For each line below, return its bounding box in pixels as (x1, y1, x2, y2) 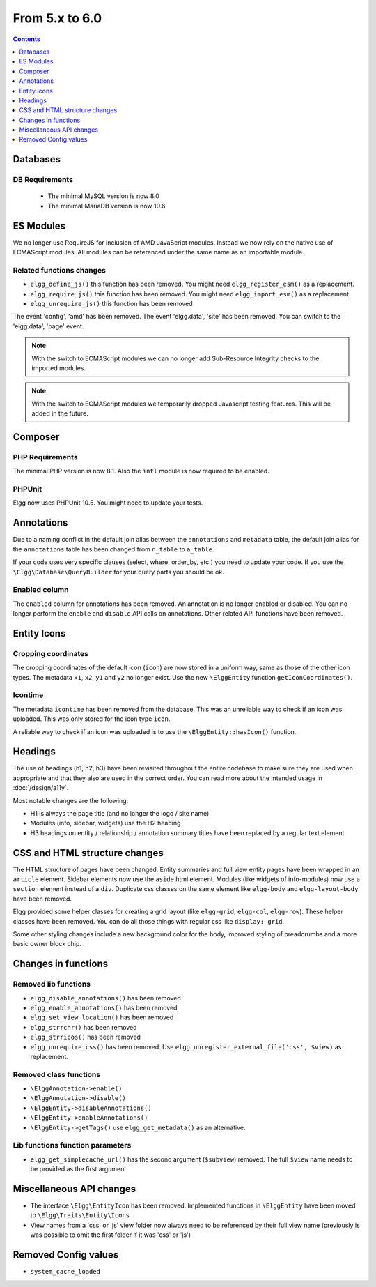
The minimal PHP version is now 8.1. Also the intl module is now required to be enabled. (13, 467, 269, 475)
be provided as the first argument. (30, 1165, 128, 1173)
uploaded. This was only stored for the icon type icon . (13, 715, 171, 723)
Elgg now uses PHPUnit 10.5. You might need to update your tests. (13, 498, 203, 507)
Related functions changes (13, 265, 106, 275)
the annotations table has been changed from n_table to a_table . (13, 544, 215, 554)
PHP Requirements (13, 452, 78, 462)
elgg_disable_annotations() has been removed (30, 993, 181, 1002)
